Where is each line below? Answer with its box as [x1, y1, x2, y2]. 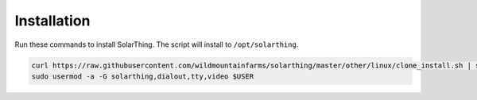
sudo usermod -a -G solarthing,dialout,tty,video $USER [31, 71, 254, 81]
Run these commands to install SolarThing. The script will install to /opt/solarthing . [14, 40, 299, 49]
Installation [14, 12, 91, 29]
